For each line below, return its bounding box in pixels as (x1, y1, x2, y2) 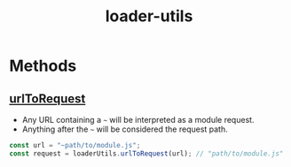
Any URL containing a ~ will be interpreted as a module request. (21, 115, 255, 125)
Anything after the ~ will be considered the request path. (21, 124, 228, 134)
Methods (9, 56, 77, 76)
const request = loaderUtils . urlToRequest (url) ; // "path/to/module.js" (9, 148, 284, 158)
